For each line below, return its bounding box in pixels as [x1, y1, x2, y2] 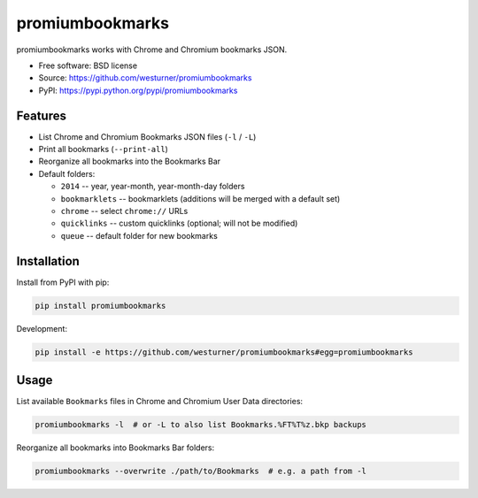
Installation [16, 253, 80, 269]
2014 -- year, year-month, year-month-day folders [60, 181, 245, 192]
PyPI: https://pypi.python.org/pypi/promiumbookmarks [38, 85, 238, 96]
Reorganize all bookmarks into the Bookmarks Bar [38, 156, 221, 167]
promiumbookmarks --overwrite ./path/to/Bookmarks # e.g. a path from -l [35, 466, 367, 477]
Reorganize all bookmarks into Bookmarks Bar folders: [16, 442, 215, 453]
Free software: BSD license [38, 60, 137, 71]
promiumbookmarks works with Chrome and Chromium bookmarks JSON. [16, 44, 288, 55]
